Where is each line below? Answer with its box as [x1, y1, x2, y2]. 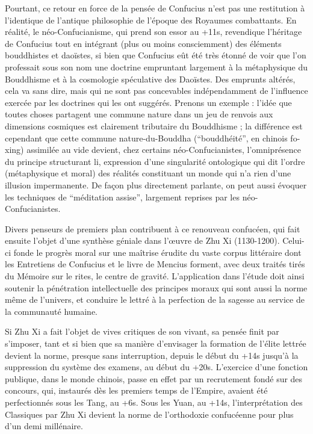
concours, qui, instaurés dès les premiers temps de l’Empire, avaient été [5, 384, 268, 397]
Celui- [282, 234, 305, 247]
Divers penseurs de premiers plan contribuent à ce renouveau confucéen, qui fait [5, 222, 300, 235]
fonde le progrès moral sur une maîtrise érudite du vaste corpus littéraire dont [13, 246, 302, 258]
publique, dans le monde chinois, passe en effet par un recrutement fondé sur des [5, 372, 303, 385]
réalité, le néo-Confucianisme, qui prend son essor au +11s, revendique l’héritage [5, 25, 302, 38]
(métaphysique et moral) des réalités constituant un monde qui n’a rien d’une [5, 167, 291, 179]
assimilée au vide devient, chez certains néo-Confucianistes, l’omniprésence [26, 143, 302, 156]
